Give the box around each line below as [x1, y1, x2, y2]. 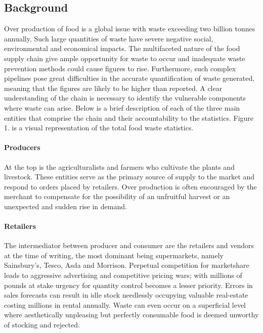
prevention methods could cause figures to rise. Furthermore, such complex [4, 63, 236, 73]
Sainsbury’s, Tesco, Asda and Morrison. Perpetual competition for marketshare [4, 260, 249, 270]
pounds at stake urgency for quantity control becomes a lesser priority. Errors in [4, 279, 253, 290]
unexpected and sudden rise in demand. [4, 201, 127, 211]
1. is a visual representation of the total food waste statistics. [4, 122, 194, 133]
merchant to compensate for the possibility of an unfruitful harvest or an [4, 191, 230, 202]
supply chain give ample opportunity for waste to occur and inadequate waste [4, 53, 245, 63]
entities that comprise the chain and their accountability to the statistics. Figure [4, 112, 254, 123]
